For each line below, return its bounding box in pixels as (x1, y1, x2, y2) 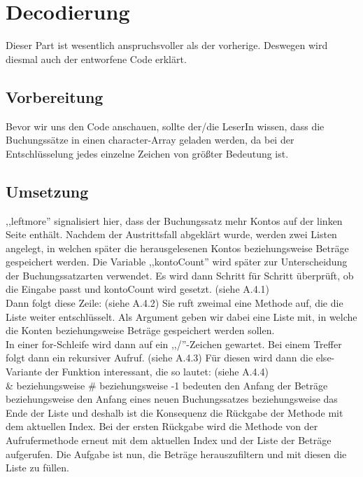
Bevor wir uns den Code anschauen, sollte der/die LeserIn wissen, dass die (6, 118, 325, 133)
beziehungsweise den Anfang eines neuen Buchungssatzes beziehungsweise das (6, 392, 338, 406)
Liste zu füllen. (6, 460, 69, 475)
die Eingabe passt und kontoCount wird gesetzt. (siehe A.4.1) (6, 282, 269, 296)
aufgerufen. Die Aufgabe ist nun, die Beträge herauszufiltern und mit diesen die (6, 446, 347, 461)
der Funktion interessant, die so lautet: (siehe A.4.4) (45, 364, 269, 379)
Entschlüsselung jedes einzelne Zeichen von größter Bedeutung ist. (6, 146, 289, 160)
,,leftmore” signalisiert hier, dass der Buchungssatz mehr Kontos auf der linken (6, 213, 343, 228)
